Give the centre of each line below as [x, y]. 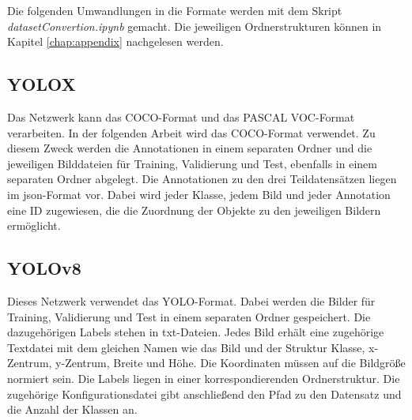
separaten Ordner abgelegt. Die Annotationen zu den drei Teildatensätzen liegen [202, 179]
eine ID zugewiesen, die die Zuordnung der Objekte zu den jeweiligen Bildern [194, 210]
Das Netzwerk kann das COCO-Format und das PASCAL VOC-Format [181, 116]
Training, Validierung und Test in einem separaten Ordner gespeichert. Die [189, 316]
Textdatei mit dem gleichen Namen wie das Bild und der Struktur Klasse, [186, 347]
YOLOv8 [44, 268]
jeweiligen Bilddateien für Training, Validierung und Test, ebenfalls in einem [192, 163]
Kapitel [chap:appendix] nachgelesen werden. [115, 41]
